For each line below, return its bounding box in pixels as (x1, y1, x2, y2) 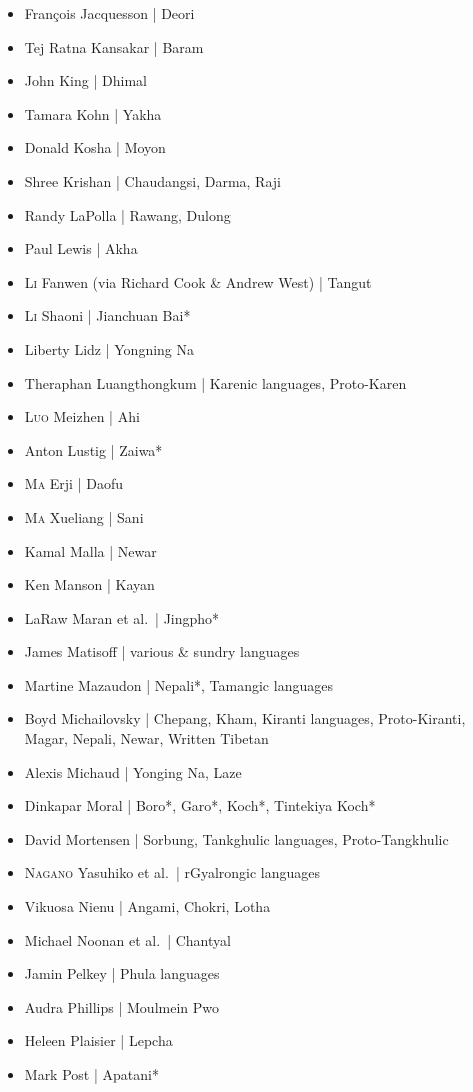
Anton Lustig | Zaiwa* (24, 439, 163, 460)
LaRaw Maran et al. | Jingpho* (24, 607, 220, 628)
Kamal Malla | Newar (24, 540, 157, 561)
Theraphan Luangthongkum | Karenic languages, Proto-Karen (24, 372, 407, 393)
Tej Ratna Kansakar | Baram (24, 36, 204, 57)
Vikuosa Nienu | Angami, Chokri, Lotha (24, 896, 271, 917)
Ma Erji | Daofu (24, 473, 123, 494)
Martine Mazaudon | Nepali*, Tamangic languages (24, 674, 333, 695)
